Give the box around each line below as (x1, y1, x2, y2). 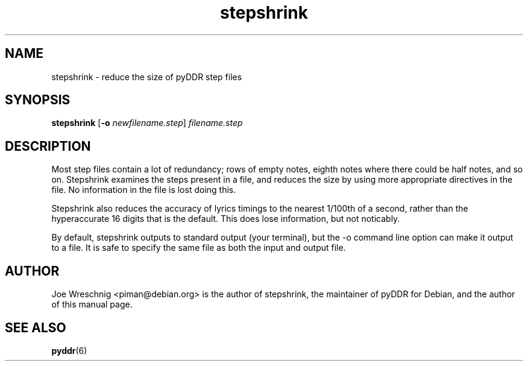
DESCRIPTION (5, 138, 91, 154)
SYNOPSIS (5, 92, 71, 108)
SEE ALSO (5, 320, 66, 335)
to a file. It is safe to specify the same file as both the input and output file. (51, 242, 346, 253)
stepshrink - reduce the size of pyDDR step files (51, 71, 242, 82)
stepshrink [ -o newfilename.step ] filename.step (51, 118, 243, 128)
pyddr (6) (51, 345, 87, 356)
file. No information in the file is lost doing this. (51, 185, 236, 195)
